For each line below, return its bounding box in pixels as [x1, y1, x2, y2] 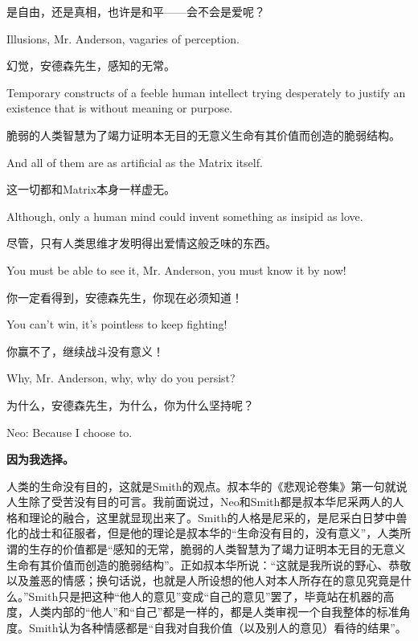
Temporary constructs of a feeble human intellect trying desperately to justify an [6, 84, 406, 100]
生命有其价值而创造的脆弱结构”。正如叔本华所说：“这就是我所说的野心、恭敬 [6, 556, 412, 573]
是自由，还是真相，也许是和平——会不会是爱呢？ [6, 3, 265, 19]
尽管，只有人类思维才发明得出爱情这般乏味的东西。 [6, 235, 277, 251]
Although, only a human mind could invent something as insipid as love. [6, 207, 363, 224]
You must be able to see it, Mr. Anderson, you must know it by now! [6, 261, 346, 278]
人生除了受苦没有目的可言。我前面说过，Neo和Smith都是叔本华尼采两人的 [6, 493, 393, 510]
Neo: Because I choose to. [6, 423, 133, 440]
